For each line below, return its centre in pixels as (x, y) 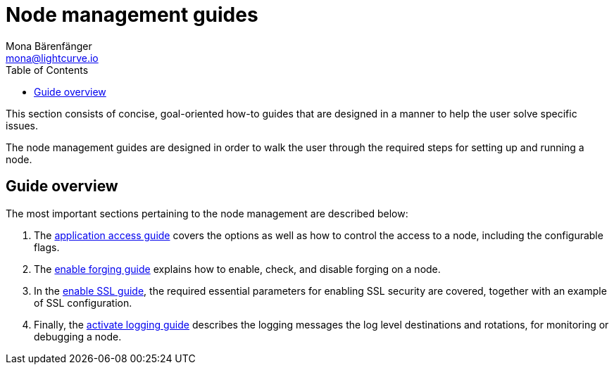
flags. (47, 247)
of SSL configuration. (83, 302)
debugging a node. (78, 336)
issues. (22, 125)
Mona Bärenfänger (49, 46)
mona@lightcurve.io (52, 58)
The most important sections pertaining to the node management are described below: (207, 213)
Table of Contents (47, 70)
